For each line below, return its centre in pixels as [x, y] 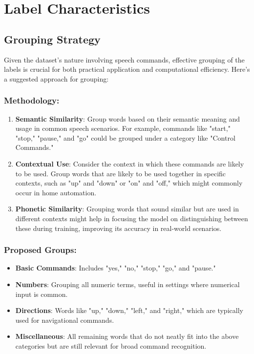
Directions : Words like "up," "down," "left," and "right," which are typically [129, 310]
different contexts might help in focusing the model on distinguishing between [132, 218]
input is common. [42, 294]
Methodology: [32, 100]
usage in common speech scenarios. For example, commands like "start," [123, 128]
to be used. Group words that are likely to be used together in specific [121, 173]
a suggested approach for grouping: [56, 78]
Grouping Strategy [52, 39]
